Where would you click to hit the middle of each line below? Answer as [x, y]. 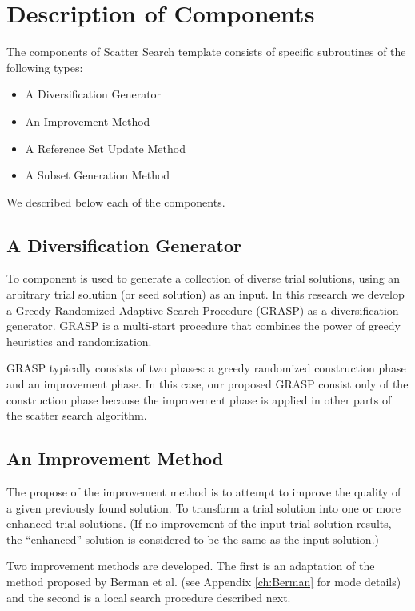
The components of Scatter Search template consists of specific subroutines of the [206, 52]
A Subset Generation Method [98, 175]
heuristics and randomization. [79, 341]
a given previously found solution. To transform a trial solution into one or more [204, 507]
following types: [45, 67]
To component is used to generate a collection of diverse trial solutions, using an [204, 278]
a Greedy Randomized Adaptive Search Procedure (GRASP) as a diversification [203, 310]
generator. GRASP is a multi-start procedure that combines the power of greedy [204, 326]
